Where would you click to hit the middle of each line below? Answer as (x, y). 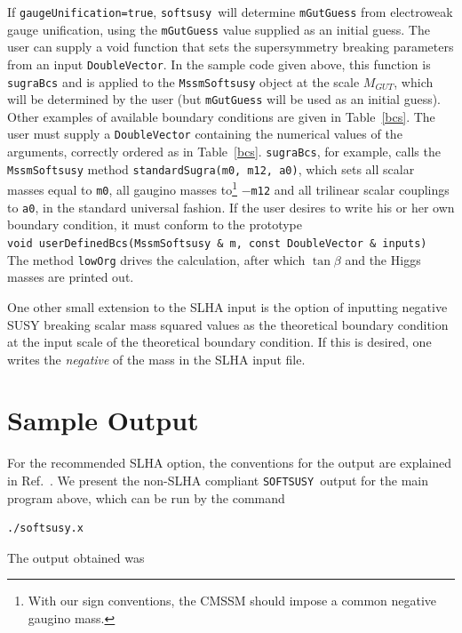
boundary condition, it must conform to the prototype (155, 224)
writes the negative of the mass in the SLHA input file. (156, 359)
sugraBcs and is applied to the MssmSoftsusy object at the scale (183, 81)
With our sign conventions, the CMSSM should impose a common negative (232, 601)
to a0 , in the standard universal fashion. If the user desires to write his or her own (231, 207)
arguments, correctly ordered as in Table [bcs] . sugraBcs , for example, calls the (224, 152)
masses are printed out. (71, 277)
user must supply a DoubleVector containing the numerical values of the (205, 134)
